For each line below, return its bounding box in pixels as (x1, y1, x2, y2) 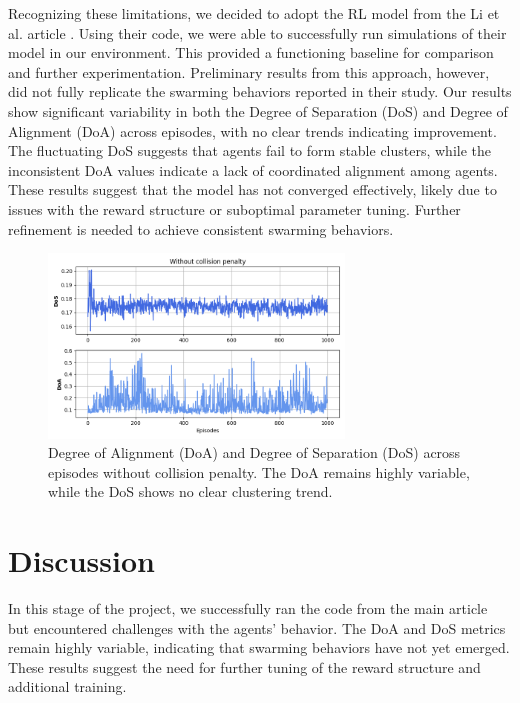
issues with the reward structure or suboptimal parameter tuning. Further (8, 198, 461, 219)
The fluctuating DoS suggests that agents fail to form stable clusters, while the (8, 140, 492, 161)
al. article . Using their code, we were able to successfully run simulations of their (8, 22, 507, 43)
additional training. (8, 676, 127, 697)
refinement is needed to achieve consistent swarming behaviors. (8, 218, 394, 239)
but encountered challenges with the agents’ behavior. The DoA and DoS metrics (8, 617, 506, 638)
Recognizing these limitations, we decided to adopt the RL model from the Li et (8, 3, 500, 23)
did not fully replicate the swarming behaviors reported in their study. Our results (8, 81, 512, 102)
